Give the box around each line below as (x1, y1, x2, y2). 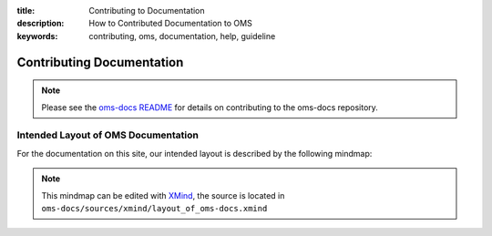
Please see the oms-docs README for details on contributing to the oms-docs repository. (41, 101, 378, 113)
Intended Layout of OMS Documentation (16, 128, 200, 141)
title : (16, 5, 36, 15)
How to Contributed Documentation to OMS (88, 18, 252, 29)
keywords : (16, 30, 58, 41)
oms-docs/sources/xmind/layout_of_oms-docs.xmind (41, 203, 268, 213)
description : (16, 18, 65, 29)
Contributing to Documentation (88, 5, 205, 15)
